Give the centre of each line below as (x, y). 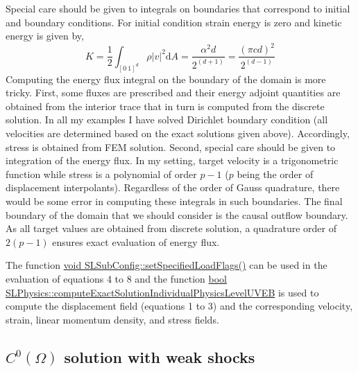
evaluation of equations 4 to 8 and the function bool (117, 278)
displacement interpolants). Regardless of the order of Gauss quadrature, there (173, 187)
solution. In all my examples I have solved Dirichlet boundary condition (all (167, 119)
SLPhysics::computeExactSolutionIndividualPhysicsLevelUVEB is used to (162, 292)
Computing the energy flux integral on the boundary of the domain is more (166, 79)
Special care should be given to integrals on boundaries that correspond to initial (178, 8)
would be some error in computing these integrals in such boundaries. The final (174, 201)
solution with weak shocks (160, 356)
